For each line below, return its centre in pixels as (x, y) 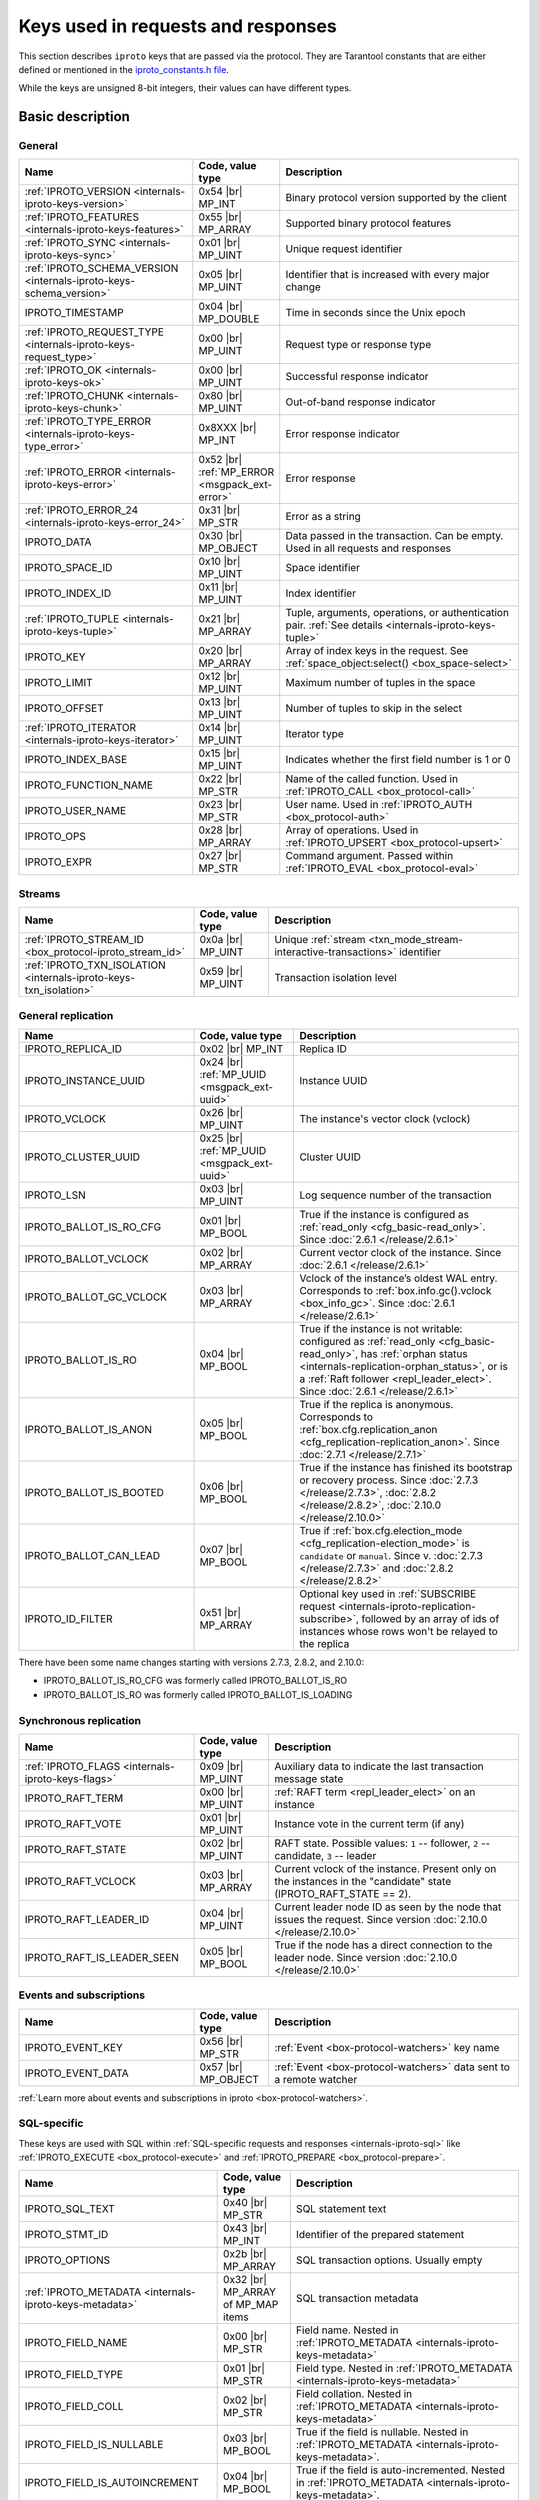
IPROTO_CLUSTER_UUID (82, 1157)
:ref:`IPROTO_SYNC (70, 243)
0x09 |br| (221, 1766)
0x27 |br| (220, 856)
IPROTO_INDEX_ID (68, 593)
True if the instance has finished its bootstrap (406, 1467)
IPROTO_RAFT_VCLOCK (80, 1881)
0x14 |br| (219, 728)
